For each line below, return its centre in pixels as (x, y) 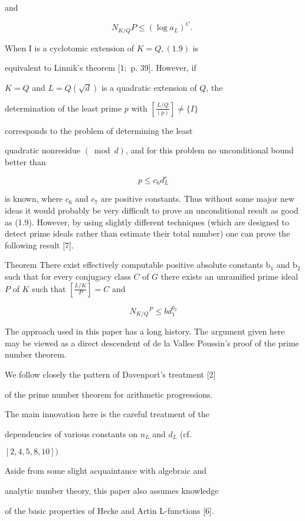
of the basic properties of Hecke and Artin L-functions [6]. (109, 510)
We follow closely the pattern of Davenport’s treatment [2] (110, 374)
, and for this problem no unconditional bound (209, 150)
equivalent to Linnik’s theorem (60, 68)
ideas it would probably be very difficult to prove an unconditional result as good (152, 210)
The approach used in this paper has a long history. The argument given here (145, 331)
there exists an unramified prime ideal (229, 276)
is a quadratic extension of (149, 87)
